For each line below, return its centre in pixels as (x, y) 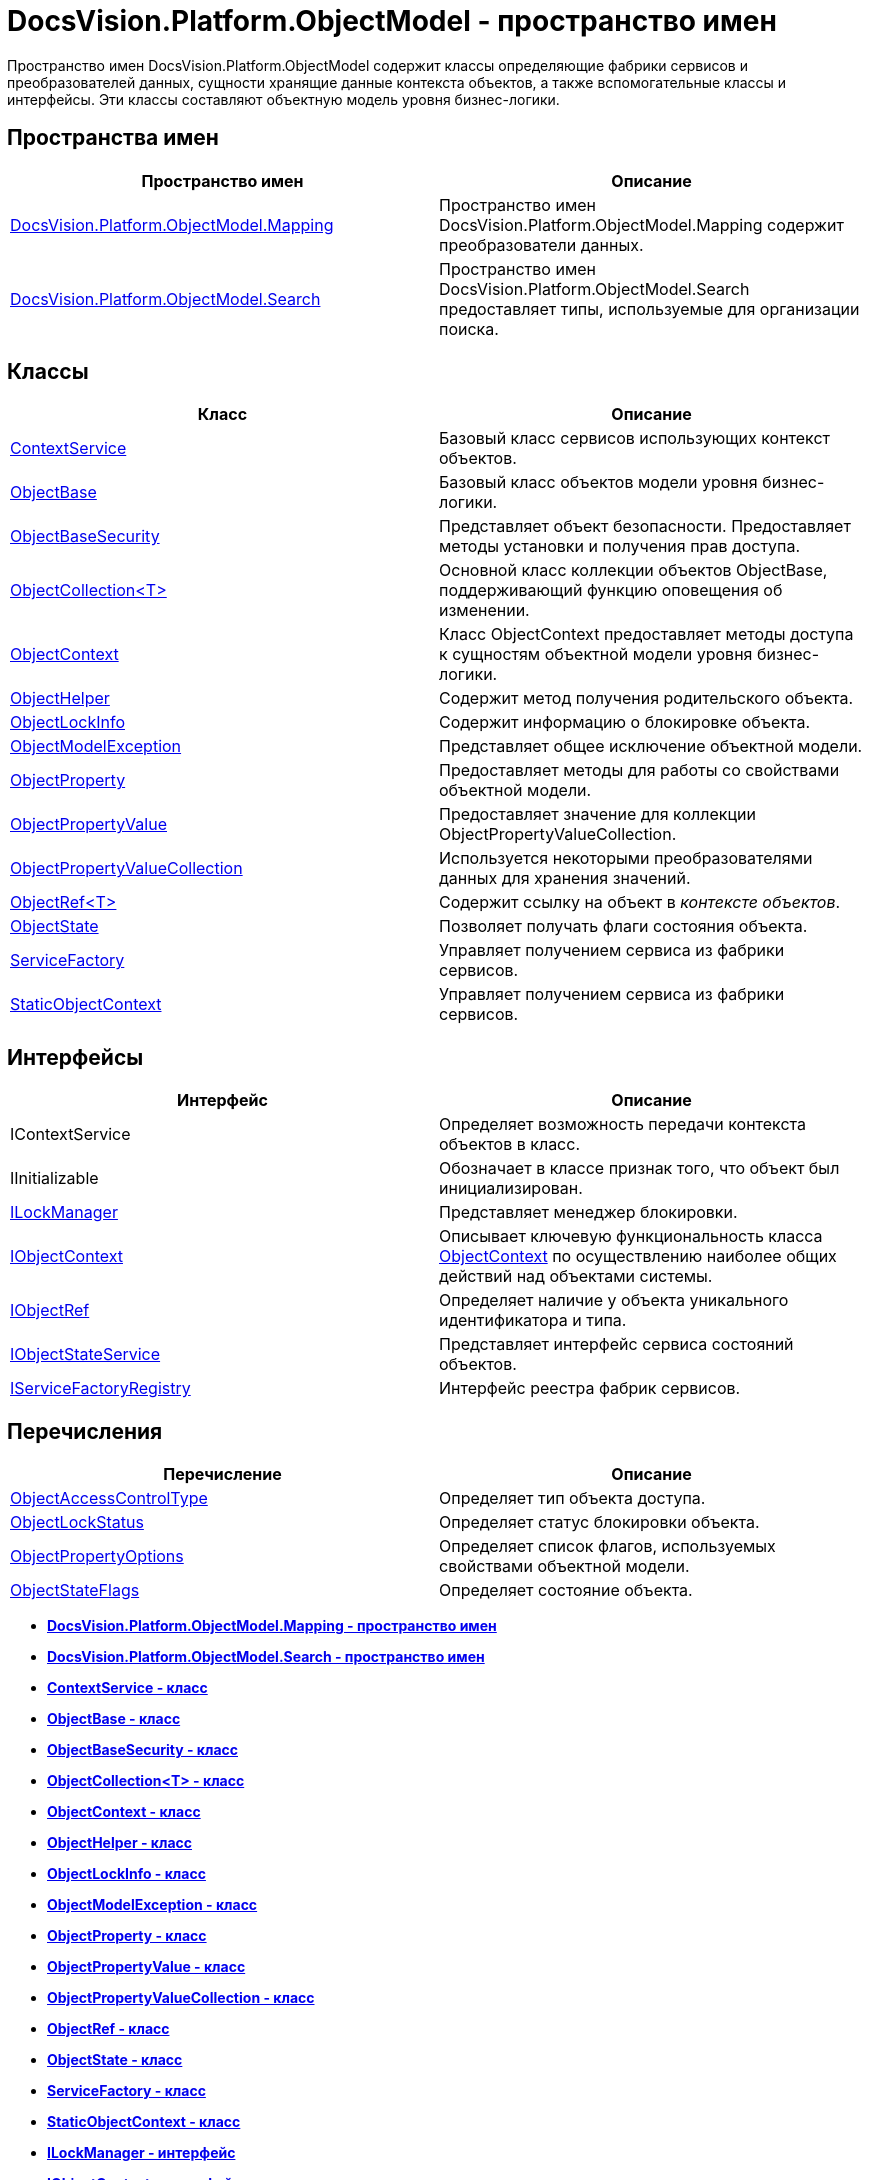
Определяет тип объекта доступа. (572, 1498)
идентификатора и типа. (533, 1320)
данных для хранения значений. (565, 878)
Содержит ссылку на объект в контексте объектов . (640, 902)
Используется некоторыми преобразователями (626, 858)
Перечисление (222, 1474)
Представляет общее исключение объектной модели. (651, 746)
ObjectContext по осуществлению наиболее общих (638, 1256)
